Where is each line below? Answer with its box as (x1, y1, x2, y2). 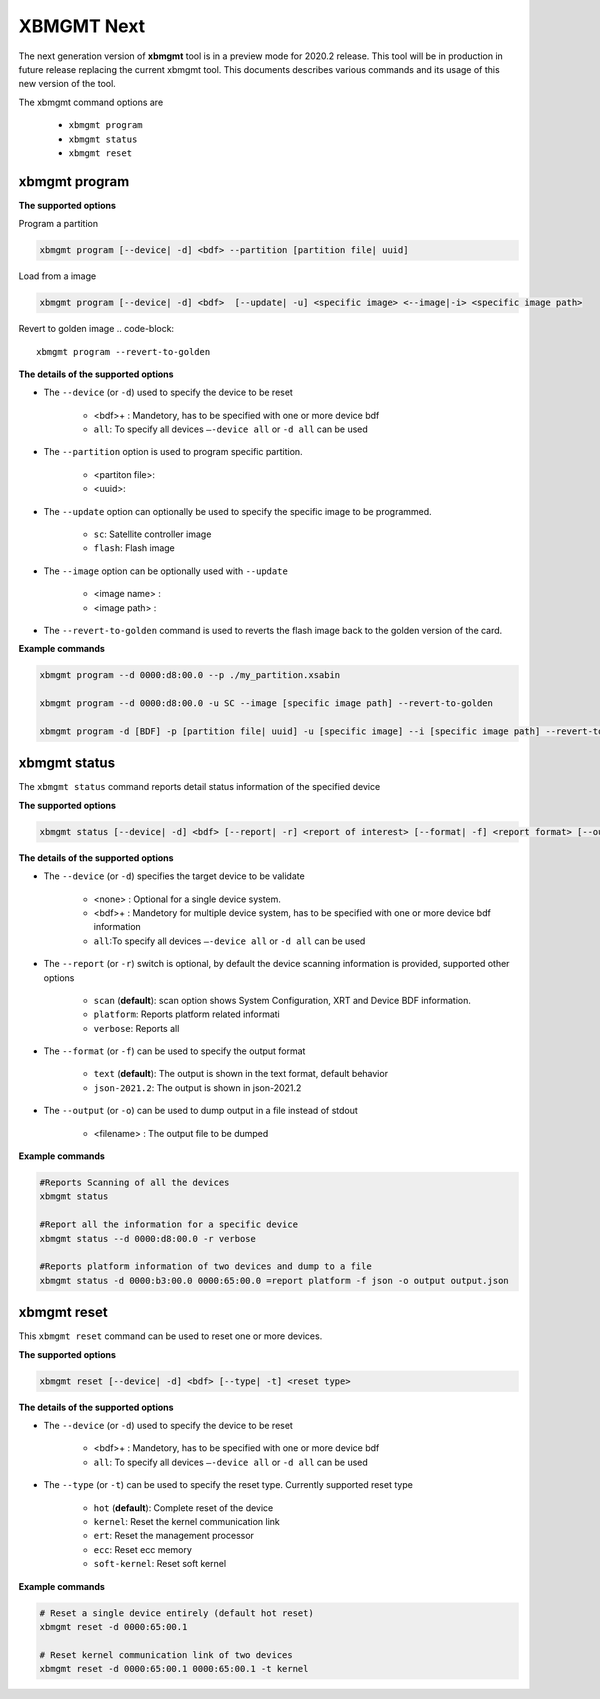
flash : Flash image (93, 542, 175, 554)
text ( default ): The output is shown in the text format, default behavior (93, 1068, 389, 1080)
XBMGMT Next (18, 15, 146, 37)
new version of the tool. (18, 78, 117, 90)
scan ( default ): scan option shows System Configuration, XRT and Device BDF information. (93, 994, 472, 1006)
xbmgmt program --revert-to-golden (36, 346, 211, 357)
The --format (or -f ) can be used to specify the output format (43, 1045, 306, 1057)
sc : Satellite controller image (93, 528, 212, 540)
